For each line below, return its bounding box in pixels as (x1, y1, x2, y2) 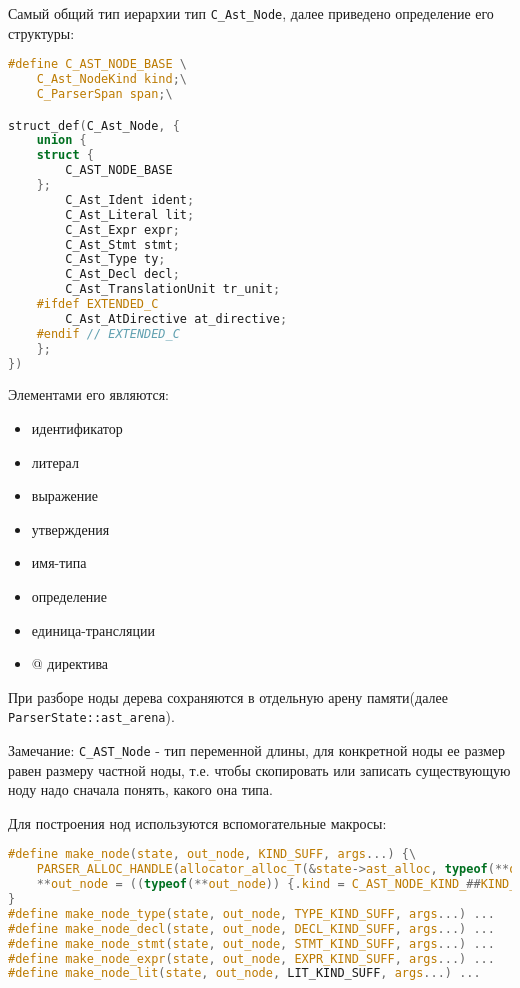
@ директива (31, 653, 109, 674)
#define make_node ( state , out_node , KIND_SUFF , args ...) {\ (8, 847, 417, 862)
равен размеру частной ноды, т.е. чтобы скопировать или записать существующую (8, 759, 511, 780)
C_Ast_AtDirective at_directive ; (65, 311, 288, 326)
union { (36, 133, 87, 148)
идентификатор (31, 418, 123, 438)
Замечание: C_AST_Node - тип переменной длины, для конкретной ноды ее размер (8, 740, 506, 760)
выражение (31, 485, 98, 506)
